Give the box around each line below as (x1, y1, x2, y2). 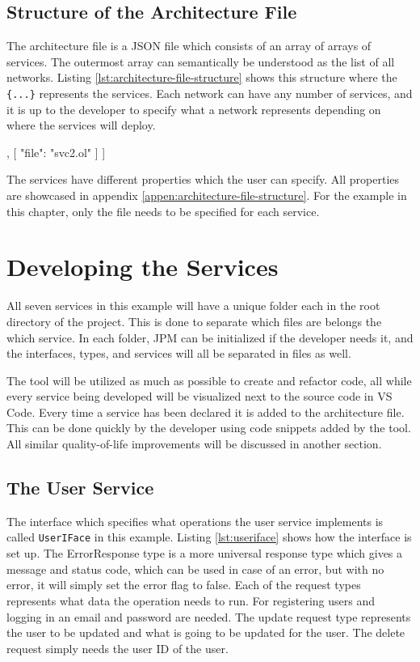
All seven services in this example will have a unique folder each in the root (6, 297, 380, 314)
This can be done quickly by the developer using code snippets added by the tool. (6, 419, 411, 436)
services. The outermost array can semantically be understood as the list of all (6, 53, 395, 70)
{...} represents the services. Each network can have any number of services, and (6, 84, 413, 101)
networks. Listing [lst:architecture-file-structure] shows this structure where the (6, 69, 397, 86)
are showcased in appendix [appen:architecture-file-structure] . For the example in (6, 187, 407, 204)
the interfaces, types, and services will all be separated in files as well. (6, 345, 351, 362)
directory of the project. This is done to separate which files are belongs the (6, 312, 382, 329)
